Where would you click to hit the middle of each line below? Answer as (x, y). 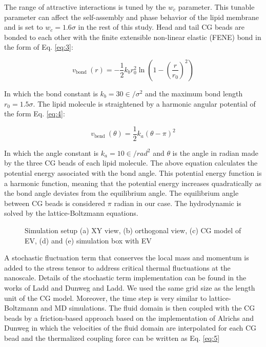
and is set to (24, 27)
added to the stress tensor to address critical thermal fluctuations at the (117, 267)
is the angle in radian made (215, 152)
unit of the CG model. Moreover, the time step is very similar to (106, 298)
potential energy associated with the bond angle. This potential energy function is (133, 173)
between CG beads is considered (55, 203)
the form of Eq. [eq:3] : (39, 47)
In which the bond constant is (51, 93)
